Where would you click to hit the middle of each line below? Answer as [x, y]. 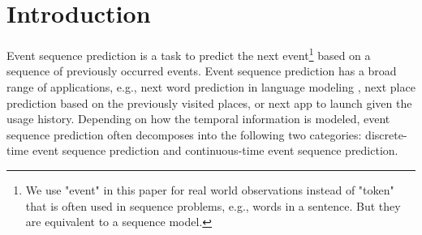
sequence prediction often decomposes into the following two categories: [184, 134]
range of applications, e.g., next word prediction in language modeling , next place [211, 86]
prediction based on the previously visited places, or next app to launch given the [209, 103]
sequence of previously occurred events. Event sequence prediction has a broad [202, 71]
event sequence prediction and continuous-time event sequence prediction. [215, 150]
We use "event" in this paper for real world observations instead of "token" [210, 189]
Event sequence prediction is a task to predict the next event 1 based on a [189, 54]
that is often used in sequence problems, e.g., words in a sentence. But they [213, 205]
